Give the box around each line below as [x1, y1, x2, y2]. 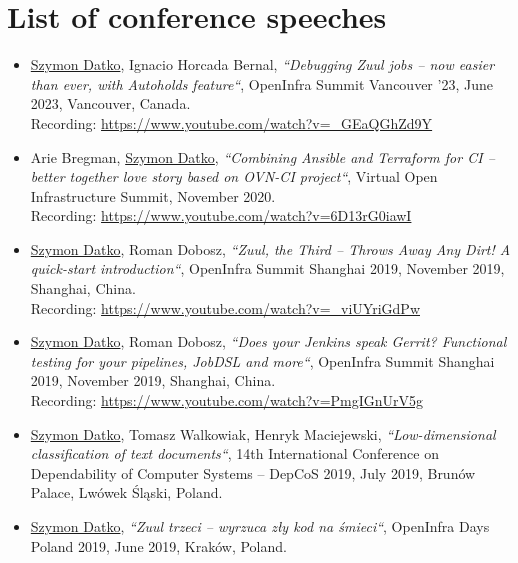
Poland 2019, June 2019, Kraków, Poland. [30, 535, 287, 556]
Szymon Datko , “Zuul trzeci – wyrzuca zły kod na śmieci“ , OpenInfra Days [30, 516, 490, 536]
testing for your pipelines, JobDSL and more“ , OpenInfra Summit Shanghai [30, 350, 495, 371]
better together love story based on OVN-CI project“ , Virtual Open [30, 166, 438, 187]
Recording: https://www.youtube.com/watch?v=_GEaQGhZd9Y [30, 112, 433, 133]
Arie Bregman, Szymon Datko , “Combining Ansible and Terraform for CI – [30, 146, 495, 167]
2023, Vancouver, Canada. [30, 93, 191, 114]
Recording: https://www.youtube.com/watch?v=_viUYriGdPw [30, 297, 420, 318]
